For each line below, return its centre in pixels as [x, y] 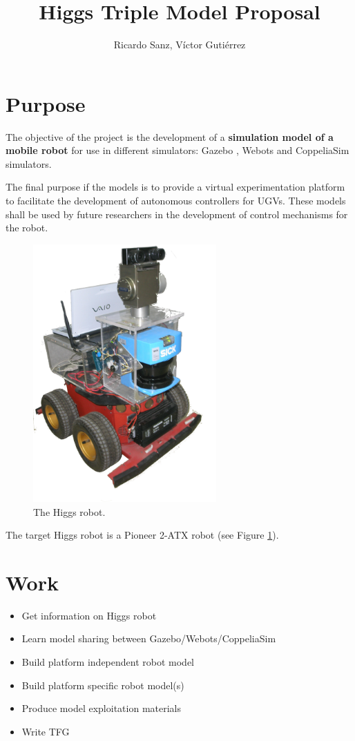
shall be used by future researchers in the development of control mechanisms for [177, 214]
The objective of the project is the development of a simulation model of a [170, 136]
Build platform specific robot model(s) [103, 685]
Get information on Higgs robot [89, 615]
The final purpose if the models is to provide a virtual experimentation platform [175, 187]
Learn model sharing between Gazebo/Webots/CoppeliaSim [149, 638]
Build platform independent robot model [108, 662]
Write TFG [46, 731]
